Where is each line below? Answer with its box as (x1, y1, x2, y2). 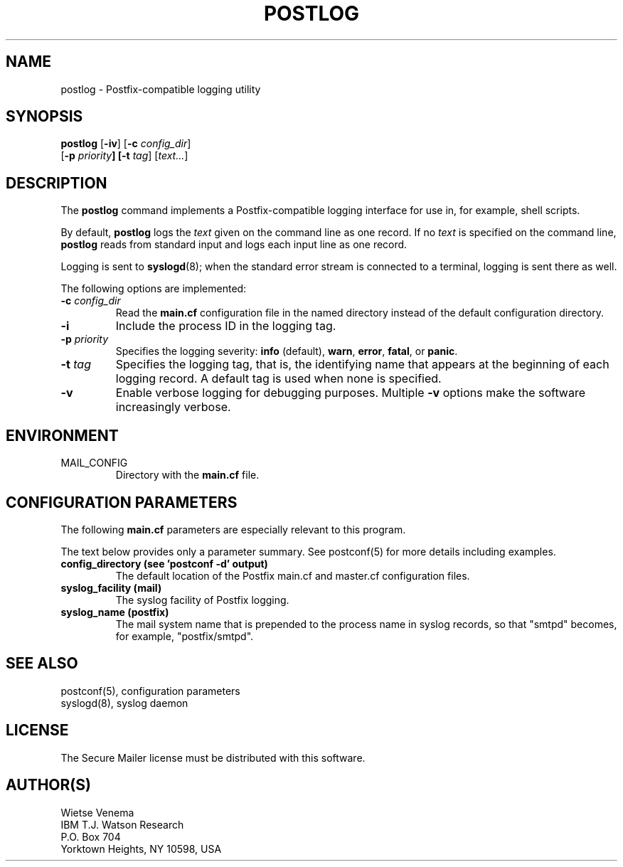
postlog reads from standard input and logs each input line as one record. (60, 238, 408, 251)
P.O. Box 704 (60, 830, 121, 843)
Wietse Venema (60, 806, 134, 819)
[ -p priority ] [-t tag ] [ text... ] (60, 149, 188, 162)
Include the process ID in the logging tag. (115, 319, 336, 334)
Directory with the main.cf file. (115, 469, 260, 482)
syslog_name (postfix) (60, 605, 169, 618)
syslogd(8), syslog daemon (60, 696, 188, 709)
